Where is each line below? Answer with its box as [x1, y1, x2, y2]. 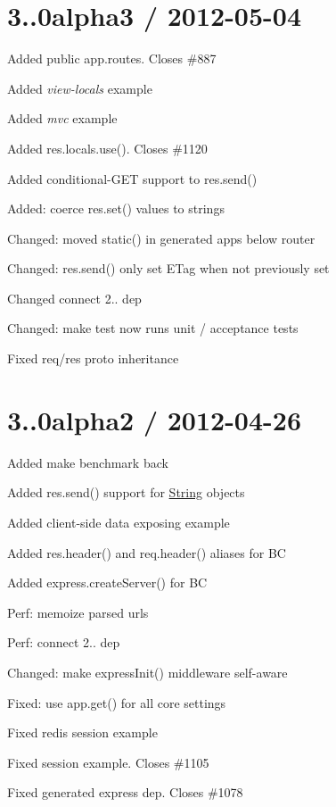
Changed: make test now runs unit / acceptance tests [7, 319, 299, 337]
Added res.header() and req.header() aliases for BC [7, 543, 286, 562]
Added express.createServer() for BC [7, 573, 208, 592]
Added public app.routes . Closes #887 [7, 49, 217, 68]
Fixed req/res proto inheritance [7, 349, 179, 368]
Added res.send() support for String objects [7, 483, 245, 502]
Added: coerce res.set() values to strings [7, 199, 225, 218]
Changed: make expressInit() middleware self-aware [7, 662, 288, 681]
